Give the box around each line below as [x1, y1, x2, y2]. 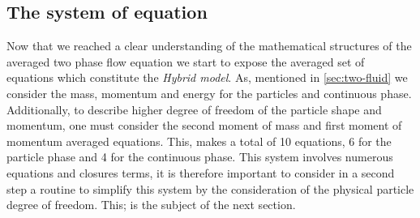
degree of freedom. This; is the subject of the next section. [6, 196, 296, 213]
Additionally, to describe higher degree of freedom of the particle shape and [6, 100, 382, 118]
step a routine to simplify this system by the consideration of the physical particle [6, 180, 414, 197]
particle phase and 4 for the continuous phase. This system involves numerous [6, 148, 393, 165]
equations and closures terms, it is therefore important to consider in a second [6, 164, 395, 181]
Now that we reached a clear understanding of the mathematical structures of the [6, 37, 412, 54]
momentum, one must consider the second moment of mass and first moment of [6, 117, 402, 134]
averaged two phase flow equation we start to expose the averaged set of [6, 53, 365, 70]
